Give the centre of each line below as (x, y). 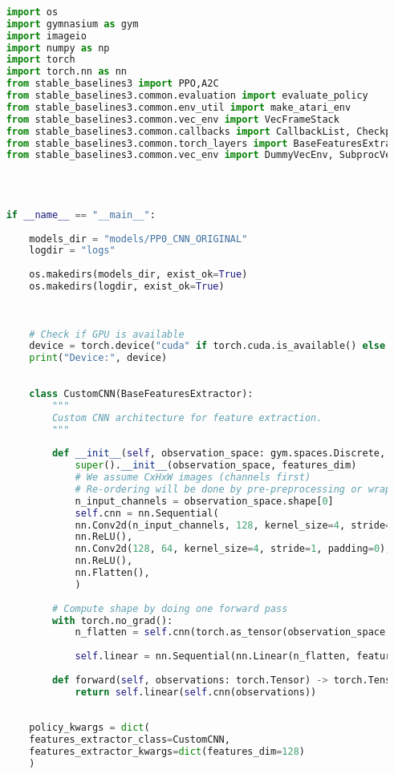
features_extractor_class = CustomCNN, (130, 740)
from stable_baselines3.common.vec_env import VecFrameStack (173, 119)
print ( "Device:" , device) (98, 358)
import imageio (46, 36)
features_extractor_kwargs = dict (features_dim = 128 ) (167, 752)
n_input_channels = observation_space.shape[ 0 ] (204, 501)
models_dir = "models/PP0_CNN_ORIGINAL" (138, 239)
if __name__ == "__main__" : (81, 215)
